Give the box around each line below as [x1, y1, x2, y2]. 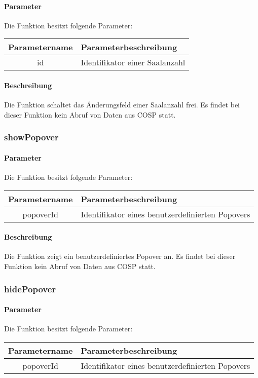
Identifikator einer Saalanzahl [81, 56, 186, 68]
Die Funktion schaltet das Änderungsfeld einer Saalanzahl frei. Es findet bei [4, 99, 240, 110]
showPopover [4, 131, 59, 143]
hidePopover [4, 282, 56, 295]
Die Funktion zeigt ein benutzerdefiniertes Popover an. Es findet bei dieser [4, 251, 236, 261]
